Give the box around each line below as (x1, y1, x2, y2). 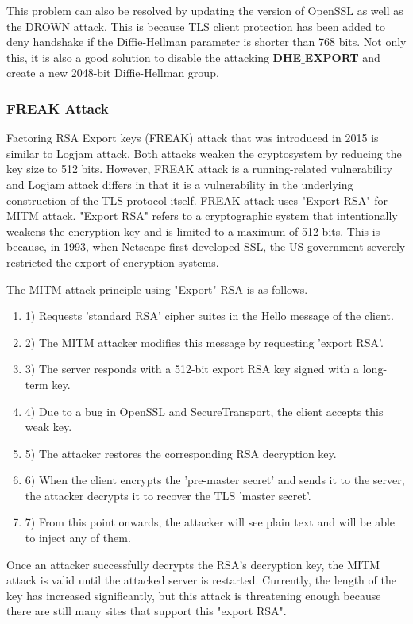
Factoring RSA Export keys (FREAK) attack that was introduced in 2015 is (6, 129, 379, 146)
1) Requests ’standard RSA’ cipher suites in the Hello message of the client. (25, 307, 394, 324)
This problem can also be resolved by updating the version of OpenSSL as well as (6, 2, 403, 18)
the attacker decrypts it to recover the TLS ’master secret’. (25, 487, 311, 503)
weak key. (25, 418, 72, 435)
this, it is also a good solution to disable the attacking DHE (6, 48, 302, 65)
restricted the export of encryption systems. (6, 253, 219, 270)
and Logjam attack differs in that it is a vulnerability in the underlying (6, 175, 353, 192)
